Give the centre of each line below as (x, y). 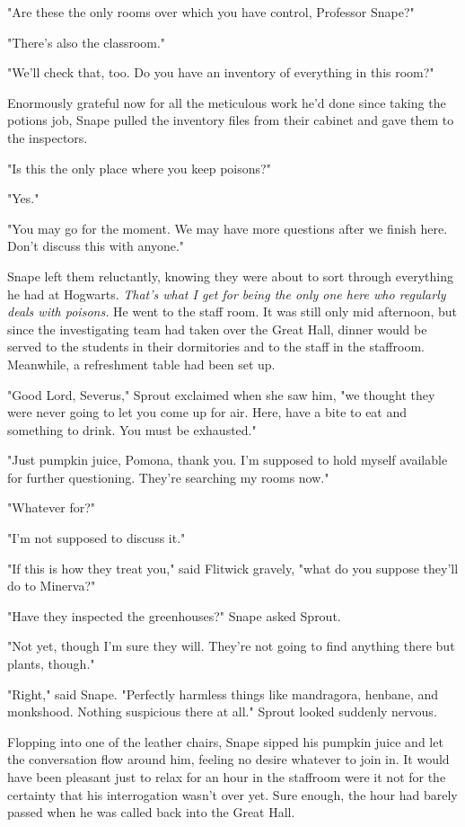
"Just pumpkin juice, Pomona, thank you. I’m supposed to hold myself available (228, 460)
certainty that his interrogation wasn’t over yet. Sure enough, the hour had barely (232, 794)
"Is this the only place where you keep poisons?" (139, 168)
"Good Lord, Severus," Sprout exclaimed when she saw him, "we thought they (221, 394)
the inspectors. (48, 137)
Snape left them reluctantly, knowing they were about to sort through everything (230, 276)
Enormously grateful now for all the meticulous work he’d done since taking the (227, 102)
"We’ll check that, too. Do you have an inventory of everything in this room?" (221, 72)
